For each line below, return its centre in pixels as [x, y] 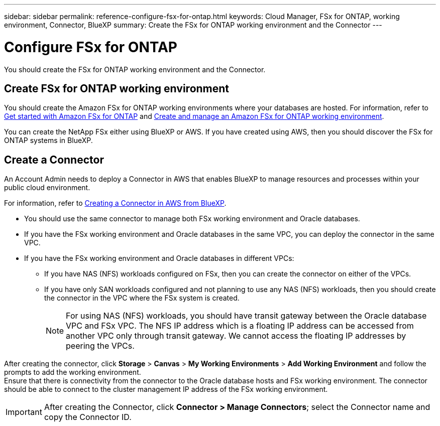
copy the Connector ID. [88, 417]
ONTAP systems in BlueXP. [48, 140]
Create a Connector [54, 160]
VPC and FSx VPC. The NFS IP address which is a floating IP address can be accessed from [240, 326]
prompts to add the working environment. [73, 372]
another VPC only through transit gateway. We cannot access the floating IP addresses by [236, 336]
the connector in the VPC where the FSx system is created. [142, 298]
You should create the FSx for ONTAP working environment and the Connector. [135, 69]
